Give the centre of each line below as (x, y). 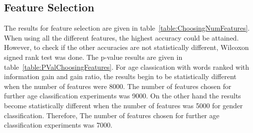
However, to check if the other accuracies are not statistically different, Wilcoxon (126, 47)
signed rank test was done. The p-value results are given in (93, 57)
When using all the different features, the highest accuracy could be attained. (122, 37)
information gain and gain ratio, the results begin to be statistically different (120, 76)
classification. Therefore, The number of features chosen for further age (112, 115)
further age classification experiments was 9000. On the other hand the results (123, 96)
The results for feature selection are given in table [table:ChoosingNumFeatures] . (127, 28)
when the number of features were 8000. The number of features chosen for (118, 86)
